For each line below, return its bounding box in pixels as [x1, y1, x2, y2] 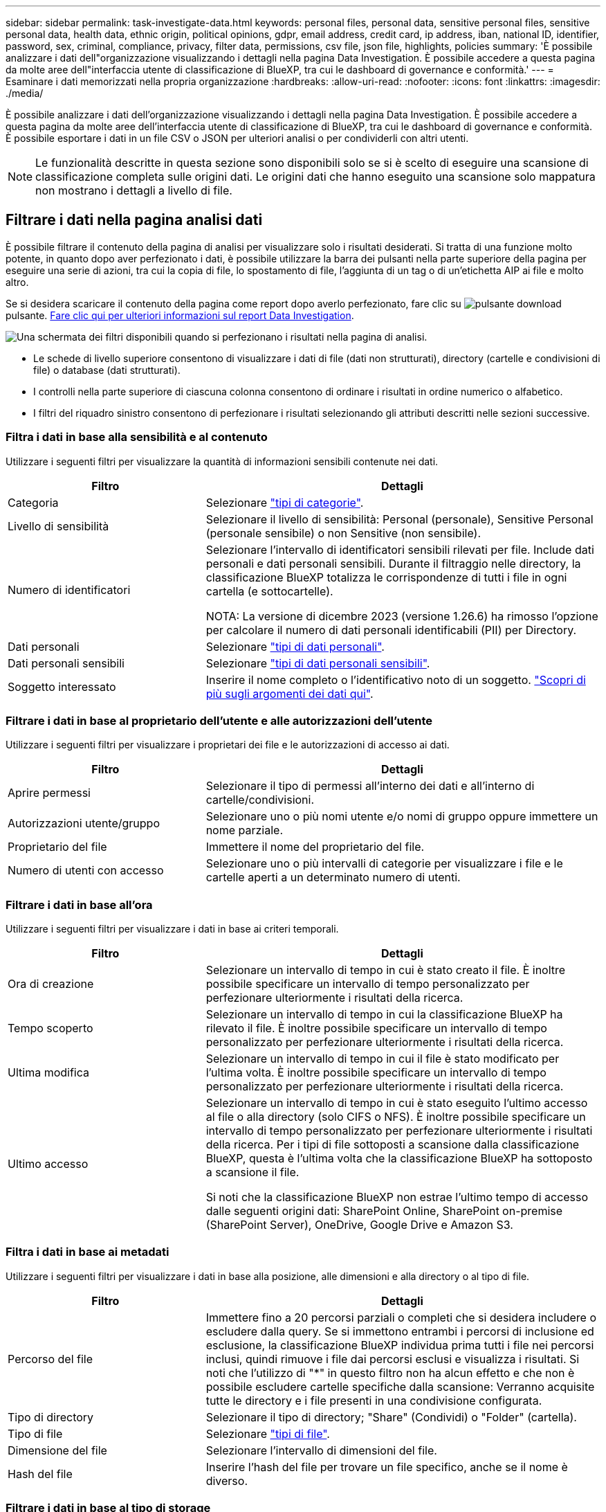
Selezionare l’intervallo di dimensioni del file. [205, 1443, 437, 1457]
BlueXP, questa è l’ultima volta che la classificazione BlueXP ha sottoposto [205, 1151, 593, 1166]
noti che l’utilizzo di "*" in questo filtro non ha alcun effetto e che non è [205, 1365, 575, 1380]
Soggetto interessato [8, 679, 116, 694]
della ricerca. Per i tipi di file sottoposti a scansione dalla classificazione [205, 1137, 580, 1152]
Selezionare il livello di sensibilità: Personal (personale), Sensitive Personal [205, 512, 594, 526]
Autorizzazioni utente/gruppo [8, 816, 160, 831]
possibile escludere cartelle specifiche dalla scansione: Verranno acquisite [205, 1379, 595, 1394]
